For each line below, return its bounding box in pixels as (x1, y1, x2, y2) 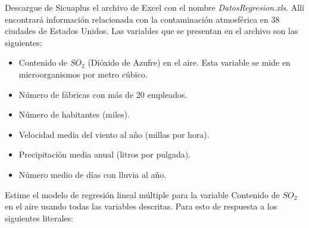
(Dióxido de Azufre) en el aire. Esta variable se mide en (88, 56, 291, 69)
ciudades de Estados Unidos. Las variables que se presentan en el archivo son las (5, 24, 298, 37)
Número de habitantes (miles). (18, 108, 130, 121)
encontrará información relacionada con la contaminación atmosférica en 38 (5, 13, 280, 25)
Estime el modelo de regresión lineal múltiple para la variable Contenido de (5, 188, 280, 201)
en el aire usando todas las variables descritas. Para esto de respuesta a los (5, 200, 277, 212)
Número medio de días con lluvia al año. (18, 168, 167, 180)
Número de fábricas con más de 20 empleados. (18, 88, 188, 100)
